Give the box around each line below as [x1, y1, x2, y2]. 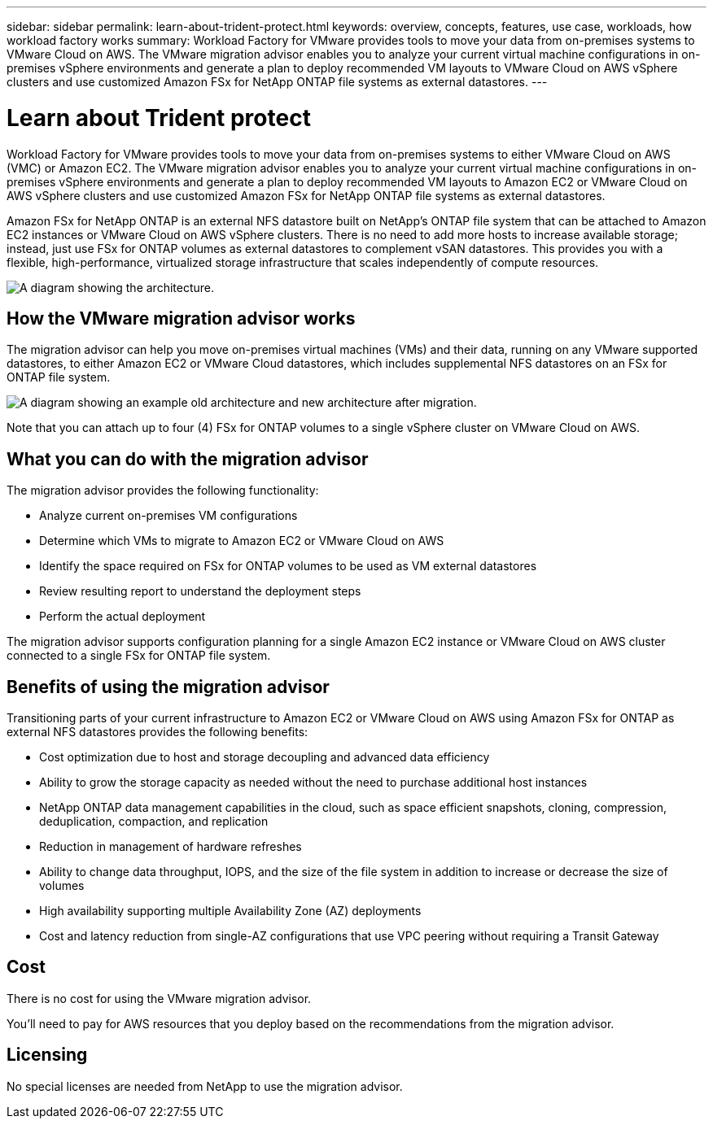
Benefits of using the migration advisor [7, 676, 330, 697]
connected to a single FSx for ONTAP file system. [7, 648, 271, 663]
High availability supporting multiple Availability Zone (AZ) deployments [39, 904, 422, 918]
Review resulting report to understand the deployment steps [39, 584, 361, 599]
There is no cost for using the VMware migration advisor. [7, 991, 312, 1005]
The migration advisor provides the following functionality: [7, 483, 319, 498]
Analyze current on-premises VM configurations [39, 508, 298, 523]
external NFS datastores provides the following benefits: [7, 725, 308, 739]
